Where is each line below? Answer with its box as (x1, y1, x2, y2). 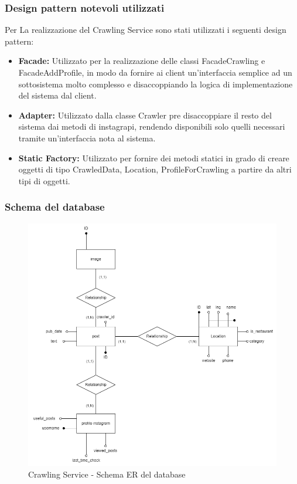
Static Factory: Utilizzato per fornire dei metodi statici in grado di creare (18, 151, 289, 164)
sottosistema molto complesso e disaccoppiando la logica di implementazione (18, 77, 293, 90)
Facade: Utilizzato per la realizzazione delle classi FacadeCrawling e (18, 55, 265, 67)
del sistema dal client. (18, 89, 97, 101)
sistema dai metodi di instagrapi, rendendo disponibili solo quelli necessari (18, 120, 285, 133)
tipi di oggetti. (18, 174, 70, 187)
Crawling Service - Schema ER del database (28, 468, 186, 480)
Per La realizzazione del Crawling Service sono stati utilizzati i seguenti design (5, 23, 286, 36)
